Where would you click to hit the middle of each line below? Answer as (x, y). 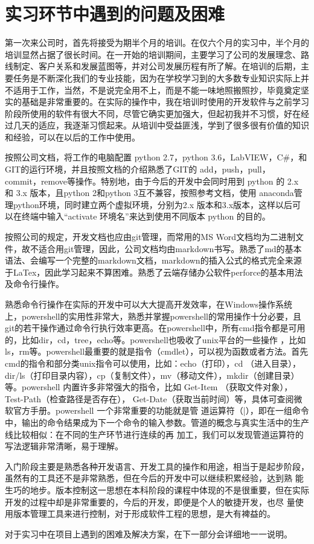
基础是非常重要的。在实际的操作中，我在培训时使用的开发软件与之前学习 (165, 102)
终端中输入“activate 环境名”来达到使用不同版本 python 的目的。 (146, 216)
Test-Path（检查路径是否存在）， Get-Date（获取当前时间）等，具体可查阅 (149, 398)
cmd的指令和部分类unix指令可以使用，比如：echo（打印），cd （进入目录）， (153, 363)
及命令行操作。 (34, 284)
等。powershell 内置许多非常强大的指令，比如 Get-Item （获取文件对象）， (149, 387)
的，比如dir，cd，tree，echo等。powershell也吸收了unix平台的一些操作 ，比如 (155, 339)
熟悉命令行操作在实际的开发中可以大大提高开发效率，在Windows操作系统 (149, 304)
